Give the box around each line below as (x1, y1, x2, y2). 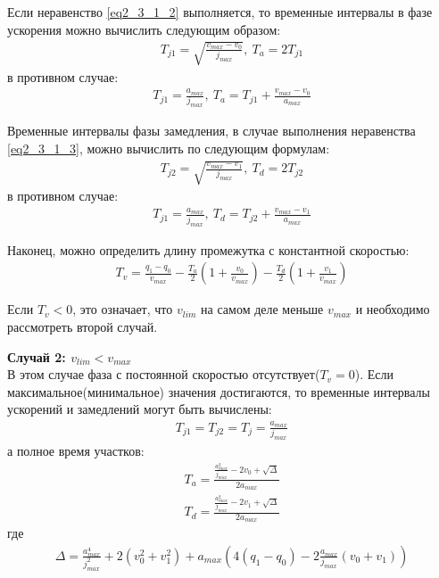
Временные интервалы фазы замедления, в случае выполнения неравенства (7, 121, 416, 140)
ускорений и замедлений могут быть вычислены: (7, 400, 272, 418)
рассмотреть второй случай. (7, 317, 158, 335)
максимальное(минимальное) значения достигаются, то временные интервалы (7, 382, 430, 400)
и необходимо (355, 300, 430, 318)
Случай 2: (7, 347, 66, 366)
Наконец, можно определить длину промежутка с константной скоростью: (7, 240, 410, 259)
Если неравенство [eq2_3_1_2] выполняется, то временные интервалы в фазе (7, 3, 433, 21)
